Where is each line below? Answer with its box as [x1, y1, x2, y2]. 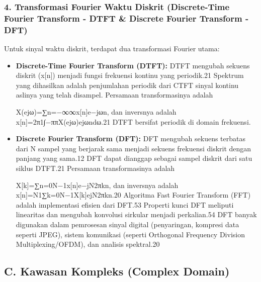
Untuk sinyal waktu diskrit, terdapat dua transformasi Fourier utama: [4, 43, 220, 54]
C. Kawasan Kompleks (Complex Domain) [4, 263, 230, 279]
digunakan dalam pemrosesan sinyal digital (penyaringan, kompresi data [16, 219, 239, 229]
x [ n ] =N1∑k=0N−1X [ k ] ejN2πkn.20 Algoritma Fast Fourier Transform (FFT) [16, 190, 251, 200]
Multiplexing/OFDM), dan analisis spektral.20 [16, 239, 160, 249]
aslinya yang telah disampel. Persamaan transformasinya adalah [16, 89, 213, 100]
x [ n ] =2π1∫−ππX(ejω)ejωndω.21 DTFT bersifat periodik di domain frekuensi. [16, 116, 251, 127]
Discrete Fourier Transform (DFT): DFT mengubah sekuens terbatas [16, 133, 245, 144]
